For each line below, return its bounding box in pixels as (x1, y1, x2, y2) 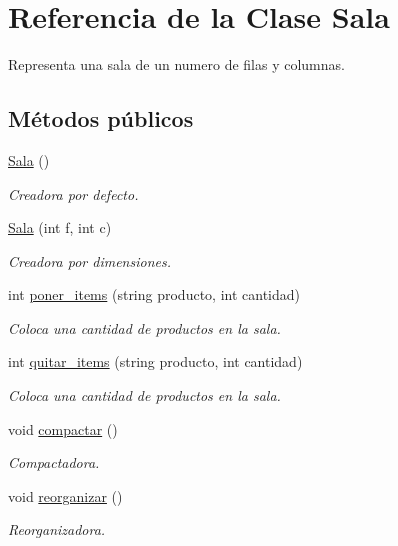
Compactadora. (8, 452, 100, 473)
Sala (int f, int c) (8, 217, 112, 238)
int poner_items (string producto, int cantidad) (8, 284, 301, 305)
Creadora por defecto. (8, 183, 139, 204)
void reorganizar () (8, 485, 123, 506)
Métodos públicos (8, 103, 194, 134)
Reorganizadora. (8, 519, 106, 540)
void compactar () (8, 418, 118, 439)
